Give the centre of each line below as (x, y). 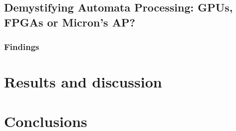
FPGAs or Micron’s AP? (70, 22)
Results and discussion (83, 82)
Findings (22, 47)
